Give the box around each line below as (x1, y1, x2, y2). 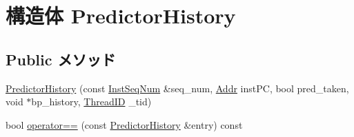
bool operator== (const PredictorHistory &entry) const (6, 117, 243, 131)
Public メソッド (6, 48, 116, 70)
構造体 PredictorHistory (6, 1, 236, 30)
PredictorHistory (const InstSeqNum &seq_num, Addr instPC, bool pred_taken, (6, 81, 349, 95)
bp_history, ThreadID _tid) (31, 94, 152, 109)
